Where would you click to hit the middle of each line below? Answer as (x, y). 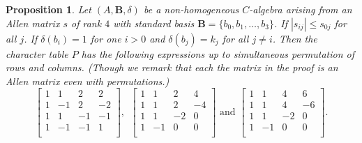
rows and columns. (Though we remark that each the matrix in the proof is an (172, 67)
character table (37, 53)
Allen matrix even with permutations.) (88, 81)
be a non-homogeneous (191, 9)
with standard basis (154, 23)
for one (106, 38)
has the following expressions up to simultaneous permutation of (218, 53)
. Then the (295, 38)
